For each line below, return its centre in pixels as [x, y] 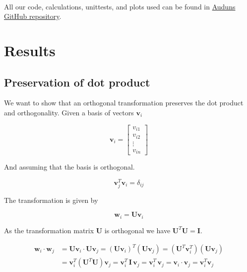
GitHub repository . [33, 16]
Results [30, 50]
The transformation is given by [51, 200]
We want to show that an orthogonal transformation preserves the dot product [124, 103]
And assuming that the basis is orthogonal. [69, 167]
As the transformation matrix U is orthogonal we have [87, 230]
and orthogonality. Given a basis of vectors [69, 112]
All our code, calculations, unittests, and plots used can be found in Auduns [120, 6]
